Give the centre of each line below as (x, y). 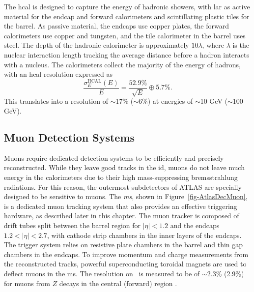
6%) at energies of (166, 101)
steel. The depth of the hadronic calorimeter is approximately (97, 45)
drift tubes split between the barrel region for (72, 225)
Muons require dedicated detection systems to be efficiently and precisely (114, 158)
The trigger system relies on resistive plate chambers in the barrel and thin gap (124, 245)
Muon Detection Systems (70, 137)
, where (213, 45)
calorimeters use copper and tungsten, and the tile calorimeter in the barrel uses (125, 35)
